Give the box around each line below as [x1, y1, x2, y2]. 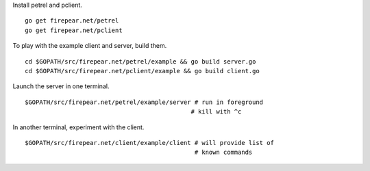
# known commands [194, 148, 253, 157]
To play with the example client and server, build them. [12, 42, 167, 50]
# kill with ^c [190, 108, 242, 116]
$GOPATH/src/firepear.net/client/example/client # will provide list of [25, 139, 274, 146]
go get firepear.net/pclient [25, 26, 123, 34]
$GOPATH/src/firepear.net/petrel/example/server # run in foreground [25, 98, 264, 106]
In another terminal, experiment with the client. [12, 123, 145, 131]
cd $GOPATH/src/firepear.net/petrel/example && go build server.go [25, 57, 256, 65]
